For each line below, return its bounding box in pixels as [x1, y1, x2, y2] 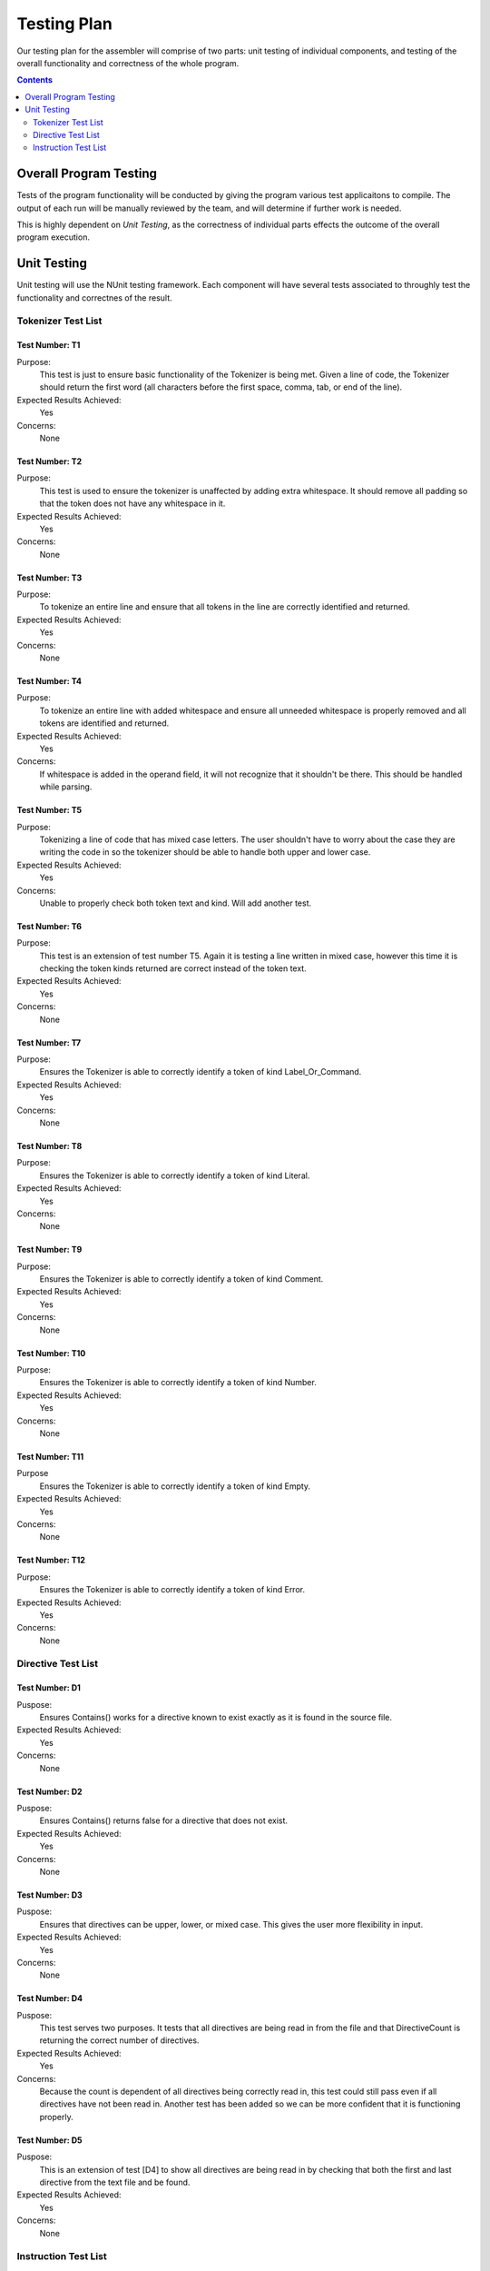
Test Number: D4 [16, 1993, 83, 2004]
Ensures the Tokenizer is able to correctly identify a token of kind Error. [39, 1584, 306, 1595]
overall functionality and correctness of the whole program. [16, 57, 240, 68]
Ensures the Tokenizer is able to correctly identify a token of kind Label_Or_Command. [39, 1066, 362, 1077]
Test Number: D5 [16, 2135, 83, 2146]
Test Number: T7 [16, 1036, 82, 1048]
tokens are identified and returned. [39, 718, 170, 729]
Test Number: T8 [16, 1140, 83, 1151]
